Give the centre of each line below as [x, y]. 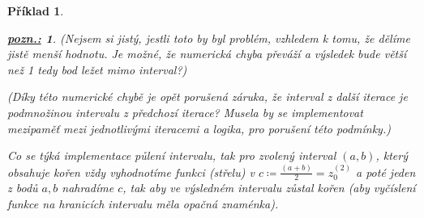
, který [392, 155]
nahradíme [88, 188]
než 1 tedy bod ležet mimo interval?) [97, 69]
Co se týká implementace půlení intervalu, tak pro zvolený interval [172, 155]
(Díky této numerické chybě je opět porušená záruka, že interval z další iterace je [208, 96]
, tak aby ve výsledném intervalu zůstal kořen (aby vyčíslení [269, 188]
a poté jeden [385, 172]
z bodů [23, 188]
